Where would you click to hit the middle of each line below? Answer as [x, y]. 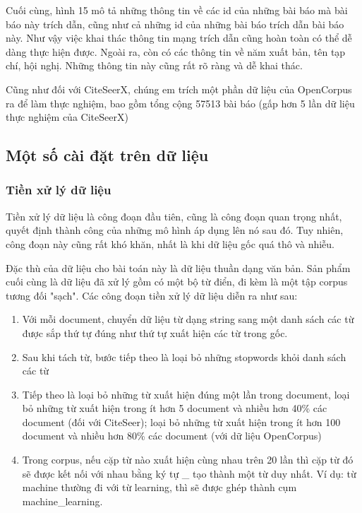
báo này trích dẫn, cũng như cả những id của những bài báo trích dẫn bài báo [175, 24]
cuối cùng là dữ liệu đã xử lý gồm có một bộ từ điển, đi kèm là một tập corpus [177, 282]
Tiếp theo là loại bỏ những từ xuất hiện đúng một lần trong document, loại [186, 394]
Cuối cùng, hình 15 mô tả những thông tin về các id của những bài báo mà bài [177, 10]
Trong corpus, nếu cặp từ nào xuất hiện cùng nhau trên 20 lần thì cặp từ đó [188, 460]
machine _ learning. [62, 501]
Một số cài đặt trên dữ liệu [107, 155]
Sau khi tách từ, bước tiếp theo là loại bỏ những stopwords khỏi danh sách [184, 356]
